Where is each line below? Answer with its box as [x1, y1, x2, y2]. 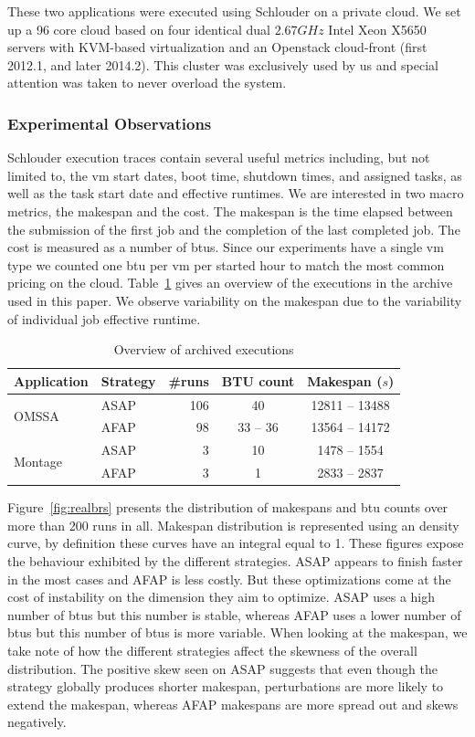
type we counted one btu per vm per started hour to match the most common [7, 255, 445, 274]
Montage [14, 451, 62, 470]
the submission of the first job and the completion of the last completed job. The [7, 219, 460, 238]
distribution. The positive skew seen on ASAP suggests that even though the [7, 658, 438, 678]
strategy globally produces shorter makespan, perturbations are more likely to [7, 677, 444, 696]
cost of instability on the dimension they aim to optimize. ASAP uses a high [7, 587, 436, 606]
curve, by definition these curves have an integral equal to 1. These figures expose [7, 533, 464, 553]
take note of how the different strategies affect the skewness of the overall [7, 640, 417, 659]
